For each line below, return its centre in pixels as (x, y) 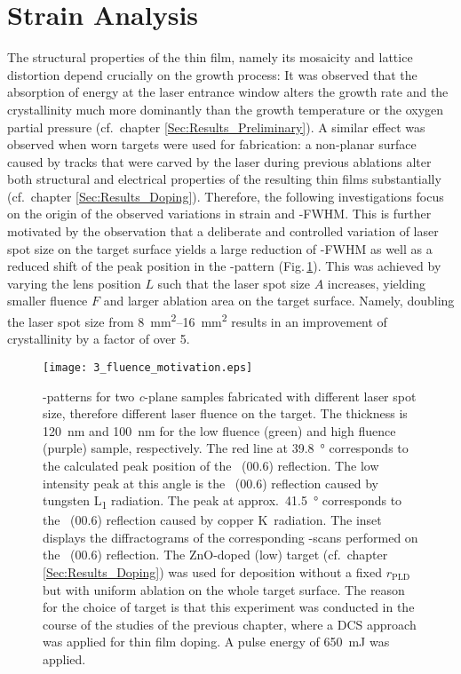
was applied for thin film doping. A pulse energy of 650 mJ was (216, 642)
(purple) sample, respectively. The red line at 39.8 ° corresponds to (226, 448)
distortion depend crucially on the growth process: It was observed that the (212, 74)
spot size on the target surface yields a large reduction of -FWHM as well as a (220, 248)
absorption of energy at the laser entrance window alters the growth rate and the (228, 92)
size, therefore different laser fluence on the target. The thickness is (225, 413)
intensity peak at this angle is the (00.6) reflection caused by (211, 483)
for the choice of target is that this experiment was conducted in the (229, 607)
